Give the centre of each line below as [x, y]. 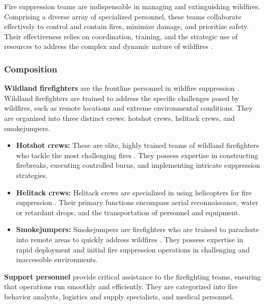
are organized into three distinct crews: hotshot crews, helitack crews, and [120, 118]
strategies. [32, 175]
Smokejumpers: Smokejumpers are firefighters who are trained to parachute [137, 229]
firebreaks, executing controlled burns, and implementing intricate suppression [138, 165]
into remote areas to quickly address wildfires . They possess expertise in [130, 239]
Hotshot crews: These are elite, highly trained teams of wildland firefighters [138, 145]
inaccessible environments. [57, 259]
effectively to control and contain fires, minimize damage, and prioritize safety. [127, 26]
